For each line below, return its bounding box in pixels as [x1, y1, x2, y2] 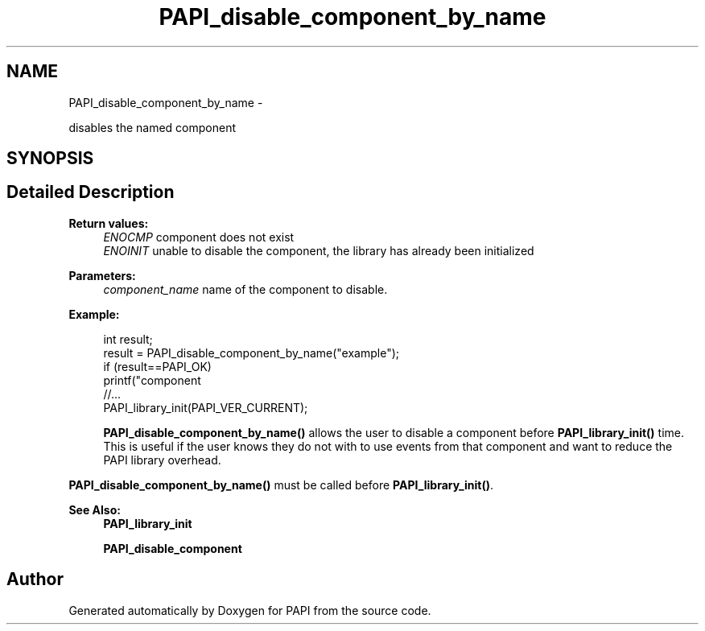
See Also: [68, 502, 121, 517]
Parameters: [68, 268, 136, 283]
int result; [103, 332, 153, 346]
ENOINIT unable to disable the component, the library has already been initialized [103, 243, 534, 258]
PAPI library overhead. [103, 452, 221, 467]
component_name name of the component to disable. [103, 282, 388, 296]
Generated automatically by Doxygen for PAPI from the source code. [68, 603, 431, 617]
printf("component [103, 373, 201, 387]
